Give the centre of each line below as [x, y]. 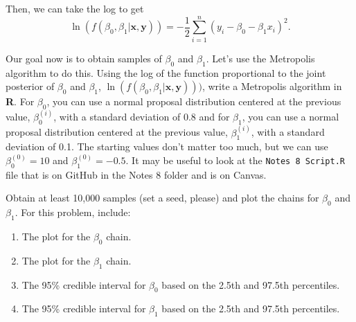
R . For [20, 101]
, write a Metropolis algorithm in [272, 86]
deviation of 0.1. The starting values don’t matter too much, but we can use [167, 146]
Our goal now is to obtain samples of [84, 58]
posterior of [30, 86]
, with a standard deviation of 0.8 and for [142, 117]
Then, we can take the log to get [75, 8]
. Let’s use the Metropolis [260, 58]
